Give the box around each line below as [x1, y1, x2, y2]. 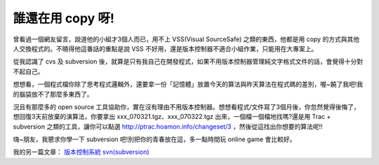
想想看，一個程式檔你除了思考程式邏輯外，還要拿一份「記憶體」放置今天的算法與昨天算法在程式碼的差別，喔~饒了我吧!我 [13, 80, 364, 89]
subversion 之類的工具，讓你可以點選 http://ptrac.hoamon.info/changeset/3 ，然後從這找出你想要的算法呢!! [13, 122, 323, 131]
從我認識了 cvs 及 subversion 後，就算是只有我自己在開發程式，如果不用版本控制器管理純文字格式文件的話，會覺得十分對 [13, 57, 364, 66]
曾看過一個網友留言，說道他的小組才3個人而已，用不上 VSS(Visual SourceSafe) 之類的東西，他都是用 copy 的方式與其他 [13, 35, 360, 43]
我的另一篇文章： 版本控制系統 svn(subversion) [13, 148, 150, 157]
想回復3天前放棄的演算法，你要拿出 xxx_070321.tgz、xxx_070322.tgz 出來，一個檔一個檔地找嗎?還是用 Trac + [13, 113, 331, 121]
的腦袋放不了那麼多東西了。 [13, 89, 93, 98]
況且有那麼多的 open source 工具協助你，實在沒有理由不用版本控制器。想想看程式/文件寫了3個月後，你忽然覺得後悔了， [13, 102, 361, 111]
